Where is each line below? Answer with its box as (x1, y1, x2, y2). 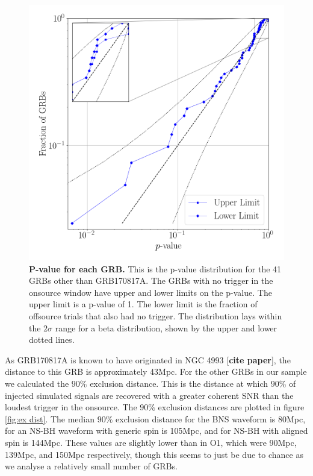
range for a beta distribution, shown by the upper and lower (55, 321, 277, 334)
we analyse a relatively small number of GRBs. (5, 460, 178, 472)
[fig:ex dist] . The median (5, 412, 95, 425)
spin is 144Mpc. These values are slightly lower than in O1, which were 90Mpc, (5, 436, 297, 448)
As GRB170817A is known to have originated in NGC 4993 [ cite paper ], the (5, 353, 291, 366)
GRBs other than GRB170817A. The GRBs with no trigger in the (29, 274, 273, 287)
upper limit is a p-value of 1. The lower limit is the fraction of (29, 298, 258, 310)
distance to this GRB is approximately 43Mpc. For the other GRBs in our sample (5, 365, 307, 378)
